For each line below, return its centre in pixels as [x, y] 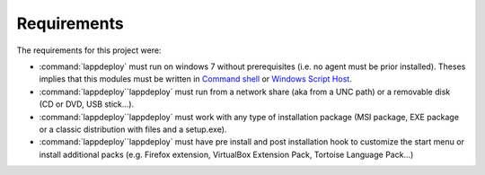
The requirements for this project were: [89, 50]
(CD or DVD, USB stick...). [87, 104]
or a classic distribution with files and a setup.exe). [133, 129]
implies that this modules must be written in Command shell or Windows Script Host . [195, 79]
